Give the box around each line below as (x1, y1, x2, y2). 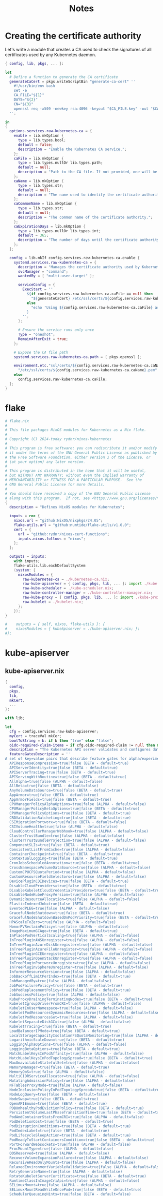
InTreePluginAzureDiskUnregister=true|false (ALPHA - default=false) (9, 942, 153, 947)
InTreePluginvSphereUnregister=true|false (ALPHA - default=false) (9, 965, 149, 970)
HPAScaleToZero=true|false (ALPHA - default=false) (9, 919, 116, 925)
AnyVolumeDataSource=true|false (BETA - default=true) (9, 788, 123, 793)
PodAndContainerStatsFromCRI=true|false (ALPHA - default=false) (9, 1115, 145, 1120)
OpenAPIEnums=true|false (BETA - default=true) (9, 1101, 108, 1106)
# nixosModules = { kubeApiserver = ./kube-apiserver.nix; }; (5, 627, 140, 631)
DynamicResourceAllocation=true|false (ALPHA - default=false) (9, 897, 140, 902)
